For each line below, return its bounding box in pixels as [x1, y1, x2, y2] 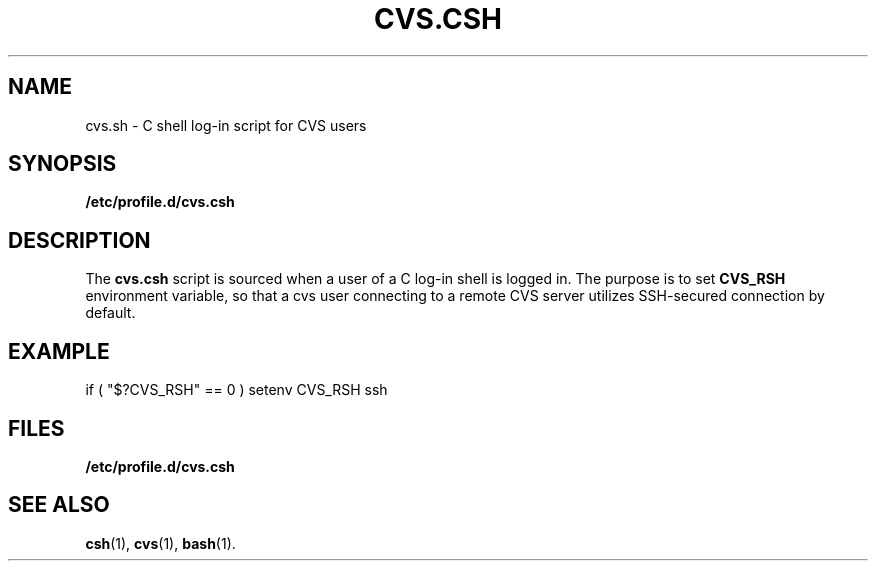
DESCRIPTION [8, 227, 151, 253]
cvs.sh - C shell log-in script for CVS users [85, 116, 367, 134]
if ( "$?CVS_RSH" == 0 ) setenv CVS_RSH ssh [85, 381, 388, 399]
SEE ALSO [8, 492, 110, 518]
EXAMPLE [8, 338, 110, 364]
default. [85, 304, 136, 322]
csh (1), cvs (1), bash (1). [85, 534, 236, 552]
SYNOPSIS [8, 151, 117, 177]
